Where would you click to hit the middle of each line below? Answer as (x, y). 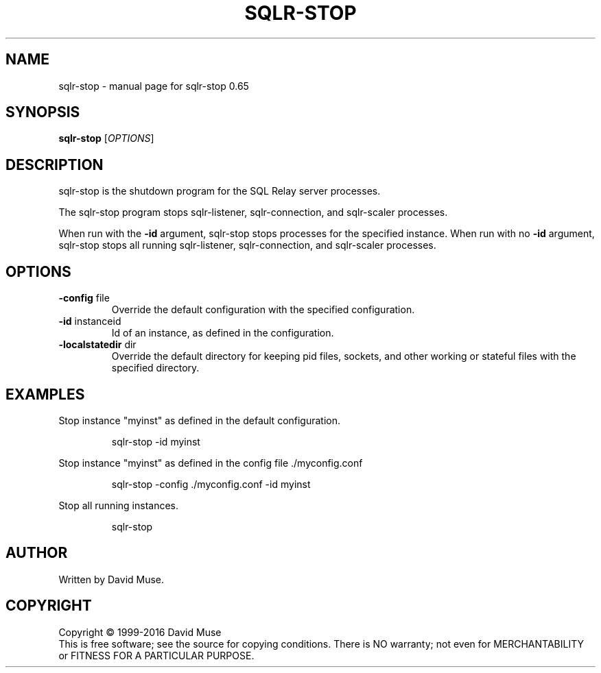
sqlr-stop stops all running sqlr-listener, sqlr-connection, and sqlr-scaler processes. (247, 245)
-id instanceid (90, 321)
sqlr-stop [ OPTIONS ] (106, 138)
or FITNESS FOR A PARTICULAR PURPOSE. (156, 655)
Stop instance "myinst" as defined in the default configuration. (200, 420)
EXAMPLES (45, 394)
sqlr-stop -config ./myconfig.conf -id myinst (211, 484)
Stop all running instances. (118, 505)
